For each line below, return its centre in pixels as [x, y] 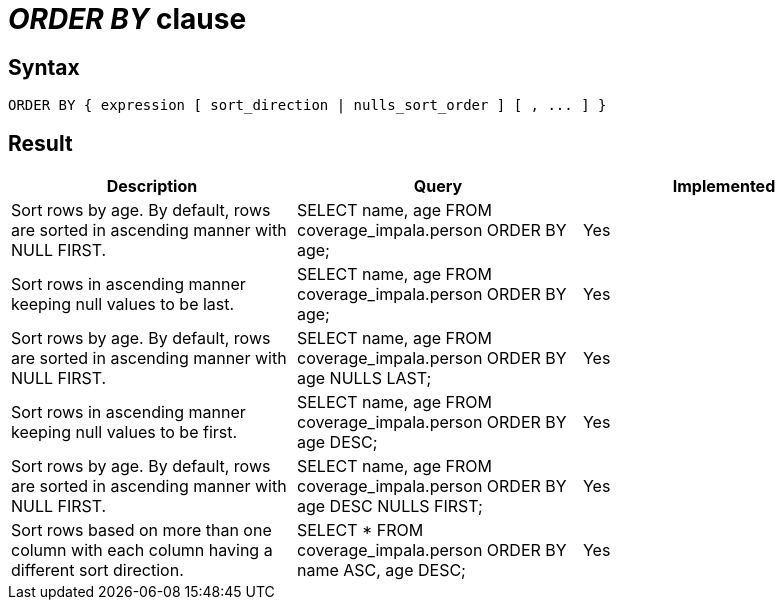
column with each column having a [142, 550]
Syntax [44, 67]
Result [40, 143]
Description [152, 186]
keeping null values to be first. [124, 432]
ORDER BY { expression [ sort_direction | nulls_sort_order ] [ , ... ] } [307, 105]
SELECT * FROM [360, 530]
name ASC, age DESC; [381, 570]
